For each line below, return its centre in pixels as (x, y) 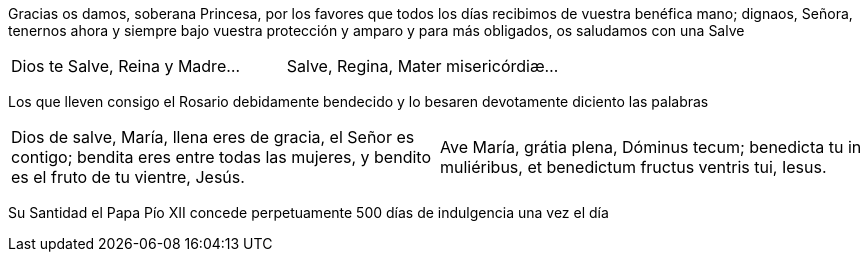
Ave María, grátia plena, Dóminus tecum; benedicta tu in (651, 147)
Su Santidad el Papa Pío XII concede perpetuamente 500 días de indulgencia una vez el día (308, 212)
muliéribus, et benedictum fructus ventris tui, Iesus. (633, 167)
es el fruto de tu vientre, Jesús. (128, 177)
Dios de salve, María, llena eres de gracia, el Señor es (213, 137)
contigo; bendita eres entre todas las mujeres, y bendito (221, 157)
